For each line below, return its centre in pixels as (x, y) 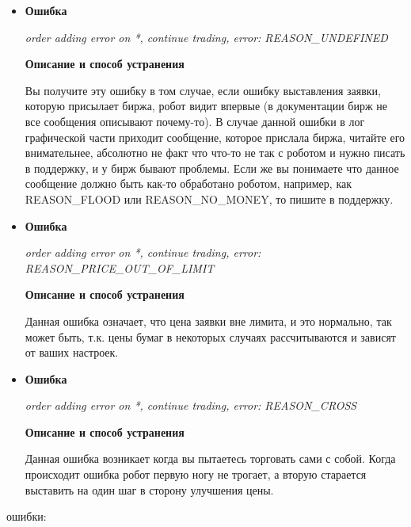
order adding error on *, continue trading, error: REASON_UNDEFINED (206, 37)
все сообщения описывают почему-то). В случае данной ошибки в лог (195, 121)
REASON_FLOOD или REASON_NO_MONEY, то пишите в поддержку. (209, 199)
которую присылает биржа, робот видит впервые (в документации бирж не (206, 106)
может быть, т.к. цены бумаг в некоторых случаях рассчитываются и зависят (210, 336)
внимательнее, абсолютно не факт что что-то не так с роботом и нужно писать (215, 153)
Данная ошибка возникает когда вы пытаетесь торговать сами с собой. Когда (210, 458)
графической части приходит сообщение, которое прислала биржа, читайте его (215, 137)
